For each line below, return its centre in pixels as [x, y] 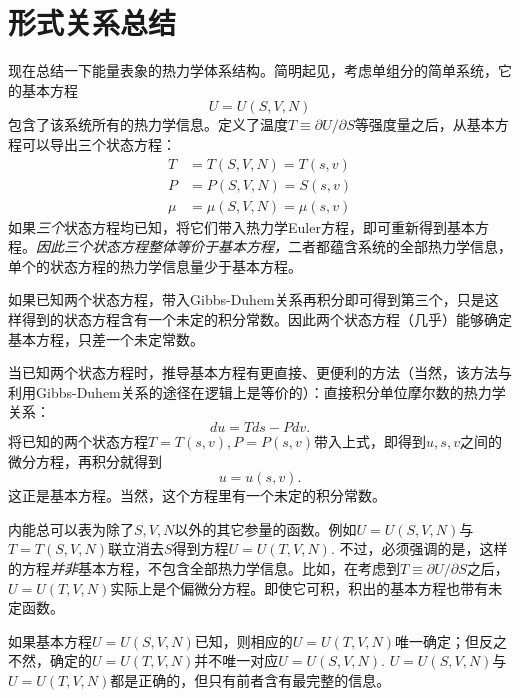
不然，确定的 [50, 660]
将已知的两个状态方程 [78, 440]
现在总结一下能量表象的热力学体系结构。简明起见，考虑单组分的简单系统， [253, 70]
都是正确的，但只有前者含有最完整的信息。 [250, 679]
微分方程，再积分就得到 [85, 460]
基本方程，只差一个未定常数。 [106, 338]
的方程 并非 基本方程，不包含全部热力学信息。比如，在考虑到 [204, 567]
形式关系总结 [92, 22]
